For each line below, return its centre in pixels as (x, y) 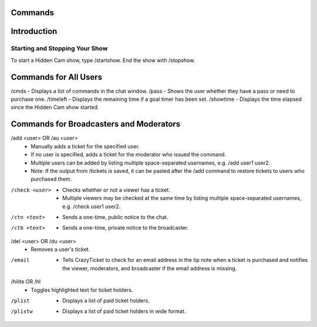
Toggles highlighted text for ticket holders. (82, 289)
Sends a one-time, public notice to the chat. (115, 217)
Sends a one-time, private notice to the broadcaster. (126, 228)
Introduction (34, 31)
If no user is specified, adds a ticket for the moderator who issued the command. (128, 155)
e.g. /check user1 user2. (92, 206)
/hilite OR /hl (26, 282)
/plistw (22, 311)
